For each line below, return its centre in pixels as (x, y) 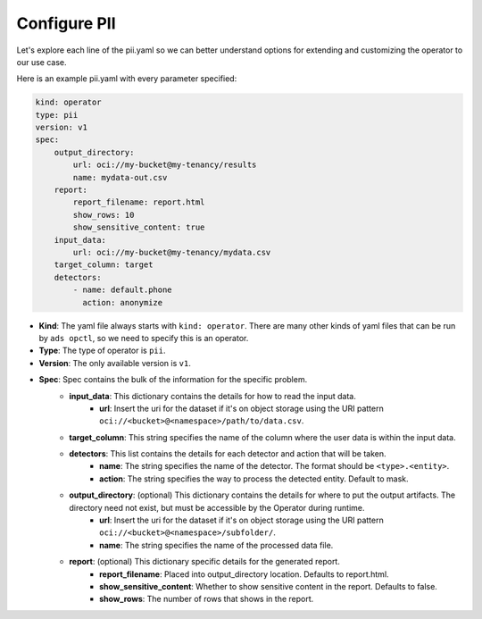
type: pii (57, 115)
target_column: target (104, 265)
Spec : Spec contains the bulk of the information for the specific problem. (173, 380)
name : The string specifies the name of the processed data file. (216, 545)
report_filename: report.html (139, 202)
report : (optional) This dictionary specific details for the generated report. (205, 562)
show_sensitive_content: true (139, 227)
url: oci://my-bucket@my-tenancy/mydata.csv (172, 252)
